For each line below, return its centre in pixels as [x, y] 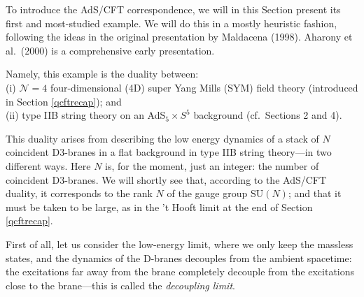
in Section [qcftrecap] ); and [64, 101]
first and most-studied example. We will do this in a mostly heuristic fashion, [171, 23]
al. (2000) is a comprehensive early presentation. [110, 50]
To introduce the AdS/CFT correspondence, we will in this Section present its [173, 9]
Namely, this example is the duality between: [102, 74]
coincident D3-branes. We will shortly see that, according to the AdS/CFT [166, 179]
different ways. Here [48, 165]
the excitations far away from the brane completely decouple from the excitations [180, 271]
